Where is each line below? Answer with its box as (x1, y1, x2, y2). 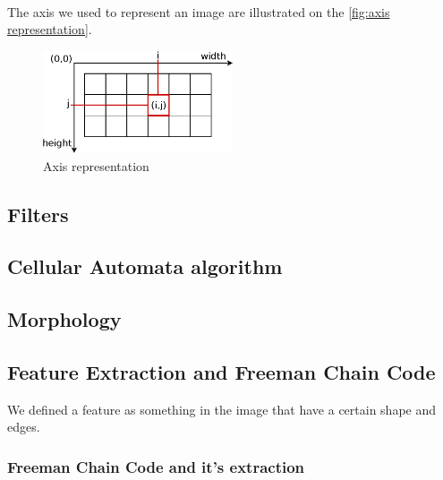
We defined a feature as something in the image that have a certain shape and (7, 399, 437, 418)
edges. (7, 417, 40, 436)
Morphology (7, 305, 122, 333)
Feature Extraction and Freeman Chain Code (7, 357, 436, 385)
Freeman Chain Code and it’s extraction (7, 455, 305, 477)
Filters (7, 200, 69, 227)
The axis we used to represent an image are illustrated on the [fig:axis (7, 2, 390, 21)
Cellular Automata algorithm (7, 253, 283, 280)
